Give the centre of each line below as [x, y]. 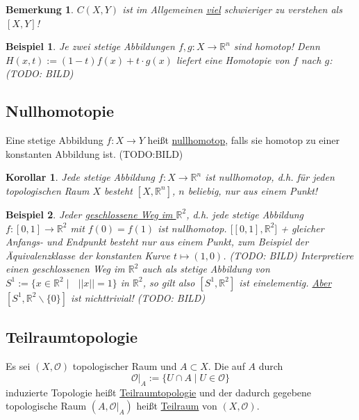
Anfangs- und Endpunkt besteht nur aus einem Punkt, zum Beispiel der [157, 242]
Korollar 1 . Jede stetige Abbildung [81, 177]
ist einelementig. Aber [285, 282]
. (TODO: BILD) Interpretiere [288, 255]
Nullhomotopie [60, 111]
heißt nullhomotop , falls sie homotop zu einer [243, 140]
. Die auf [226, 366]
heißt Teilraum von [177, 406]
